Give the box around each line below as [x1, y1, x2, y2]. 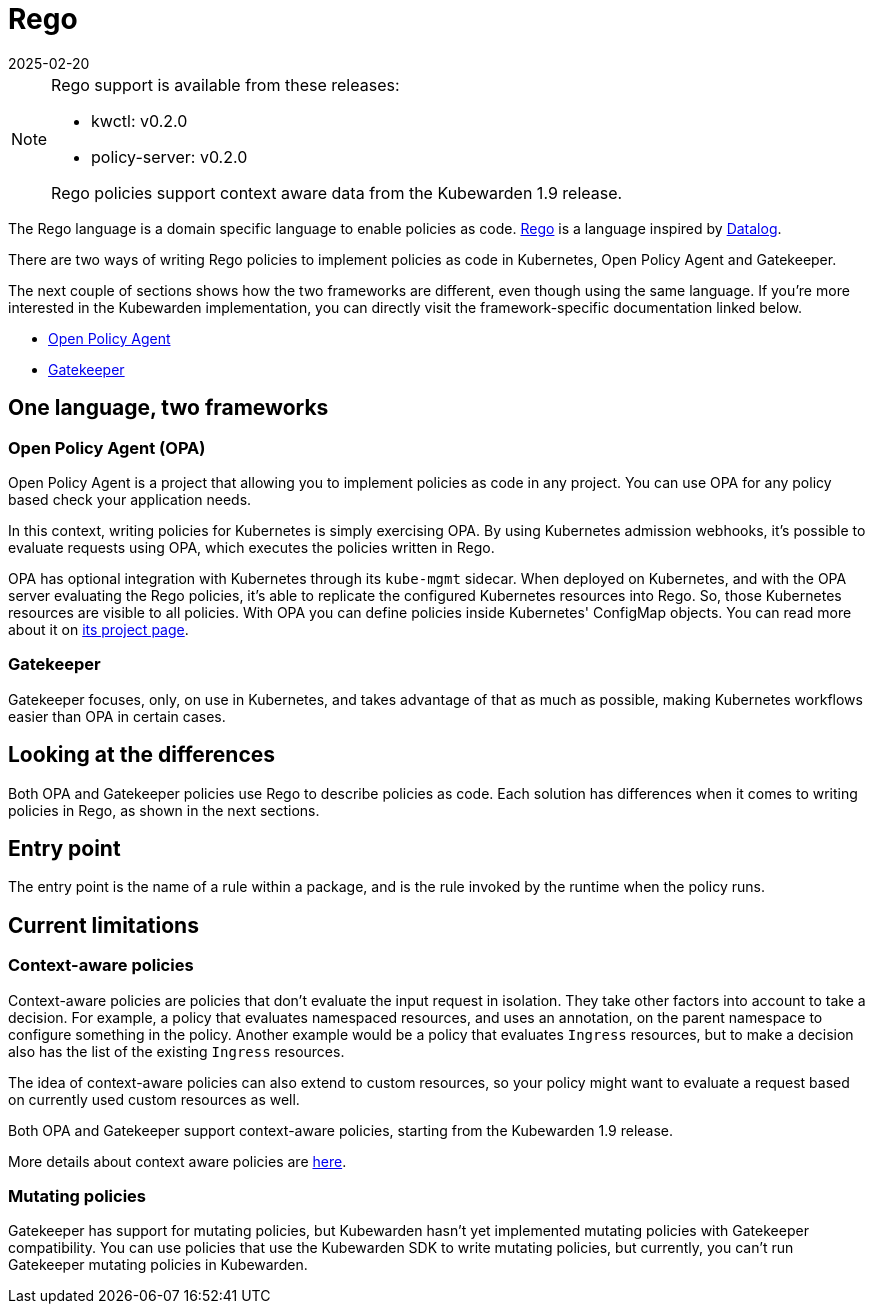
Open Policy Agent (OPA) [8, 437, 206, 458]
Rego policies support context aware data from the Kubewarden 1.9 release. [51, 182, 623, 203]
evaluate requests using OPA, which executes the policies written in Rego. [8, 538, 495, 556]
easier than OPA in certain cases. [8, 707, 226, 725]
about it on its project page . [8, 620, 189, 638]
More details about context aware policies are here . [8, 1152, 347, 1170]
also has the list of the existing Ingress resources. [8, 1042, 345, 1060]
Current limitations [8, 912, 199, 938]
